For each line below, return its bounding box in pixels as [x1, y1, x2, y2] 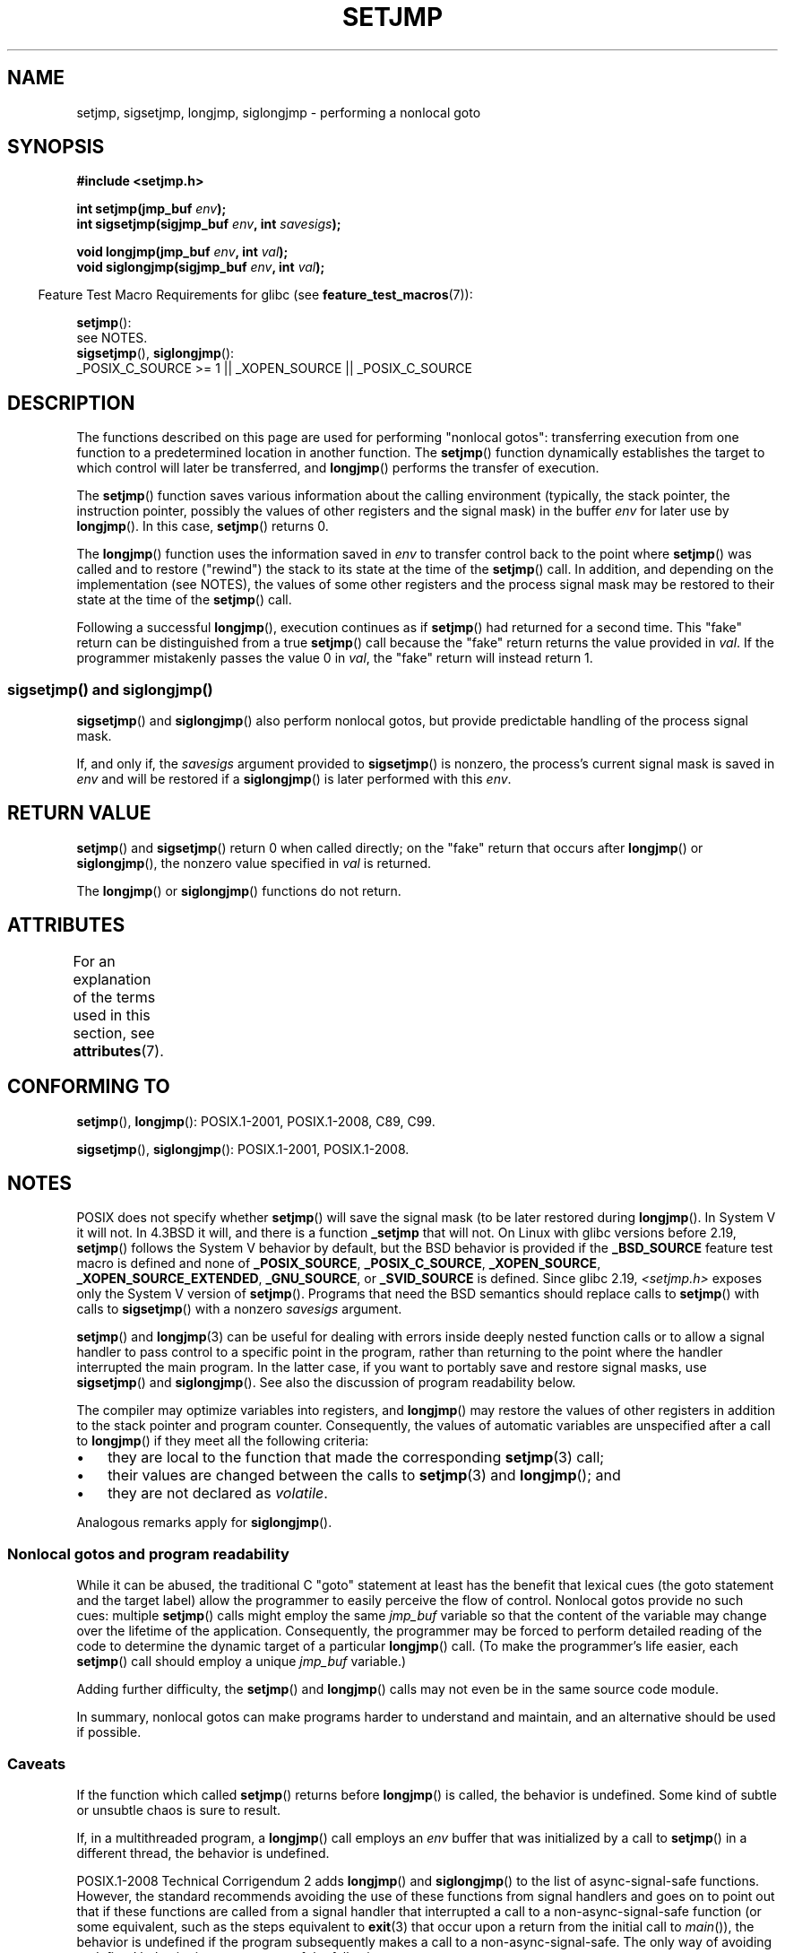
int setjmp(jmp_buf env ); [76, 201, 227, 217]
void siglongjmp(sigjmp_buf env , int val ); [76, 259, 325, 275]
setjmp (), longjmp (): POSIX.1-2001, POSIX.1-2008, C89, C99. [76, 1113, 436, 1129]
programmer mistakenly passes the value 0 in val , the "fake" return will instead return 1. [76, 650, 593, 666]
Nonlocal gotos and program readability [7, 1544, 289, 1563]
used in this [73, 1005, 151, 1024]
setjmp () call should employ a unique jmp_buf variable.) [76, 1654, 407, 1670]
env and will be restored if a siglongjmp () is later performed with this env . [76, 771, 512, 787]
